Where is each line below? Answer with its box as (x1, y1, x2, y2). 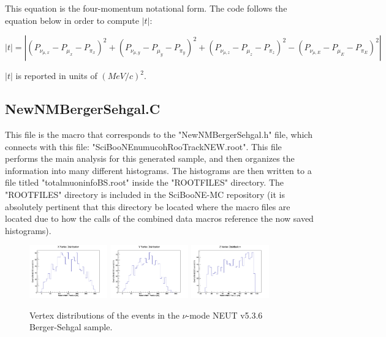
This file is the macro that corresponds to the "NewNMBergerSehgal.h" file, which (5, 127, 312, 140)
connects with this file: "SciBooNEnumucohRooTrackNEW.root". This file (5, 140, 282, 153)
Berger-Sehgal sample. (29, 320, 113, 333)
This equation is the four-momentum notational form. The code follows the (5, 2, 287, 14)
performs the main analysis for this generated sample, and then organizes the (5, 152, 295, 165)
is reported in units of (15, 69, 97, 82)
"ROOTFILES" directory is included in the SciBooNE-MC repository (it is (5, 187, 285, 200)
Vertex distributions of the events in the (29, 308, 180, 321)
